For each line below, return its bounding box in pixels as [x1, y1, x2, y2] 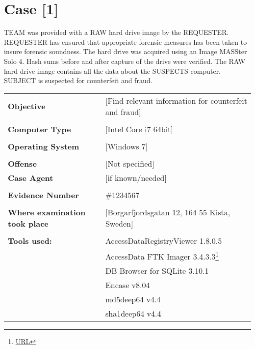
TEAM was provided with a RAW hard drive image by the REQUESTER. [4, 27, 229, 37]
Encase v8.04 [105, 279, 150, 291]
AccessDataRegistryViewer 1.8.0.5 [105, 234, 222, 246]
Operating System [8, 140, 79, 152]
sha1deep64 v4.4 [105, 308, 161, 320]
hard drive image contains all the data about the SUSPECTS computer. [4, 65, 221, 76]
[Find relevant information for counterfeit [105, 94, 247, 106]
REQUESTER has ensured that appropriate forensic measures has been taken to [4, 36, 247, 47]
